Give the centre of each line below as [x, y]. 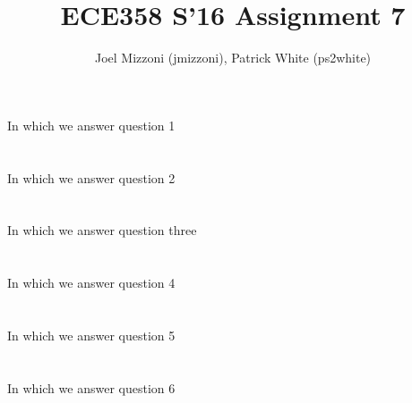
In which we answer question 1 [91, 125]
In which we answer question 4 [91, 283]
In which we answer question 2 [91, 177]
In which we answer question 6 [91, 387]
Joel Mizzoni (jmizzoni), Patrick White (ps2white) [233, 58]
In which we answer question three [102, 230]
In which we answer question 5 [91, 335]
